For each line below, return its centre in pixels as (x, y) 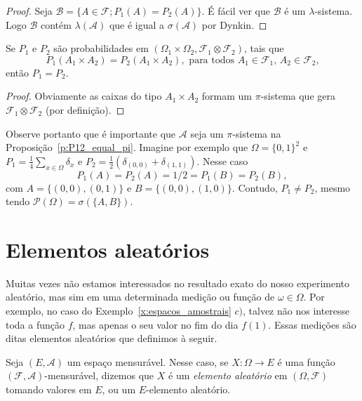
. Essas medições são (312, 324)
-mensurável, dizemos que (99, 375)
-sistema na (257, 133)
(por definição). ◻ (85, 109)
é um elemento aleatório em (228, 375)
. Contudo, (255, 187)
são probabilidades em (101, 48)
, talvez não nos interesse (296, 311)
